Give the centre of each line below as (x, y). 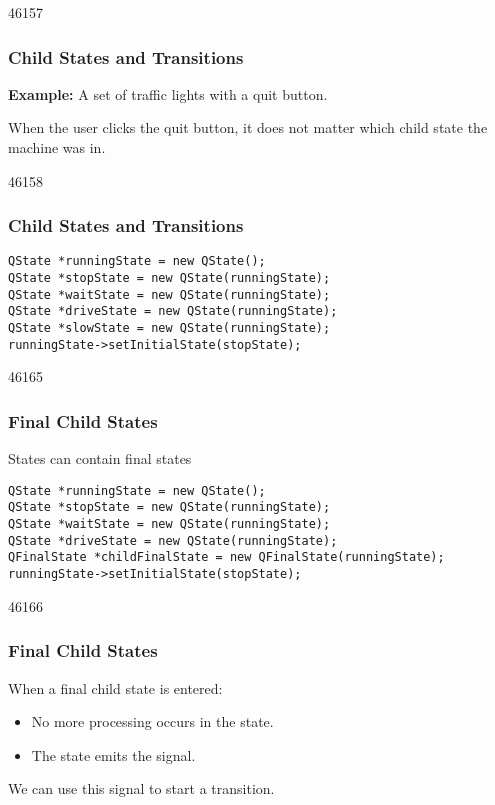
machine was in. (57, 147)
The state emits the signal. (113, 754)
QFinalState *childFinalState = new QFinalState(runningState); (226, 557)
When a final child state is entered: (115, 687)
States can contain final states (100, 458)
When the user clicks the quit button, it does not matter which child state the (248, 127)
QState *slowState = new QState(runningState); (169, 328)
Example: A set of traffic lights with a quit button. (168, 93)
